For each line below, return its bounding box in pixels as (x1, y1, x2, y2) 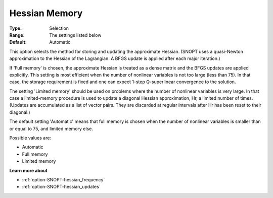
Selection (49, 25, 69, 31)
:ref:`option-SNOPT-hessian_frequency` (22, 176, 105, 182)
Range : (9, 32, 25, 38)
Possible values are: (9, 135, 52, 141)
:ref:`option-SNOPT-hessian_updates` (22, 184, 101, 190)
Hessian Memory (9, 8, 83, 19)
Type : (9, 25, 22, 31)
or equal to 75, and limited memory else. (9, 125, 93, 131)
